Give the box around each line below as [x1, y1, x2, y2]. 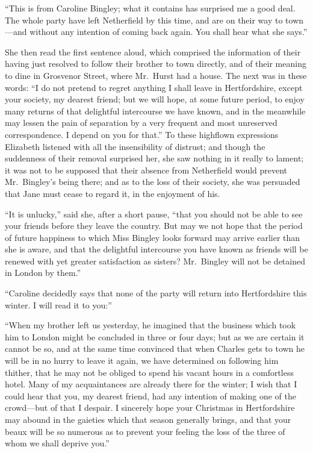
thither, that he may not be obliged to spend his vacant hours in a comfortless [5, 366, 294, 378]
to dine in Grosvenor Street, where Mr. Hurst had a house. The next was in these [5, 69, 307, 81]
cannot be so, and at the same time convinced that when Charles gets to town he [5, 342, 305, 355]
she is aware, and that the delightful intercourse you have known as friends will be [5, 243, 308, 255]
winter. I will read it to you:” [5, 298, 112, 311]
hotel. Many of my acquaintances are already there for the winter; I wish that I [5, 378, 297, 390]
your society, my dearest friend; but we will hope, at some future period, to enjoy [5, 93, 305, 105]
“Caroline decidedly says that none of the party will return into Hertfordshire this [5, 287, 307, 299]
